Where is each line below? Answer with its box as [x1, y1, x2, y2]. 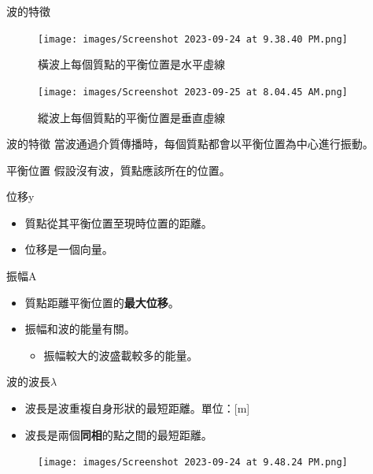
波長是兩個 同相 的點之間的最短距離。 [24, 426, 212, 443]
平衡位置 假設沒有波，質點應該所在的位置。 [6, 161, 231, 178]
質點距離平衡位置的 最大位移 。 [24, 294, 179, 310]
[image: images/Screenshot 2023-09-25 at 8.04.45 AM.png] [38, 86, 348, 98]
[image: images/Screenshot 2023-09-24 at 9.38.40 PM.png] [38, 33, 348, 45]
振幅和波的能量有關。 [24, 320, 135, 337]
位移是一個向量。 [24, 241, 113, 257]
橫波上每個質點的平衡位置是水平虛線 [38, 56, 225, 72]
